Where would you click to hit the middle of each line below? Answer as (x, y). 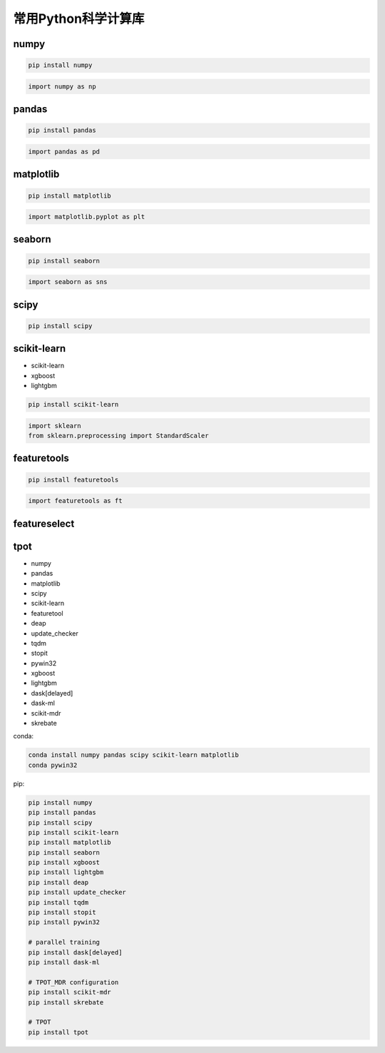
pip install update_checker (77, 892)
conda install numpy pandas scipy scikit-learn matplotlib (133, 755)
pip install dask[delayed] (75, 952)
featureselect (44, 523)
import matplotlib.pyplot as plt (87, 217)
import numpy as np (62, 86)
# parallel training (64, 942)
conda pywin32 (53, 765)
